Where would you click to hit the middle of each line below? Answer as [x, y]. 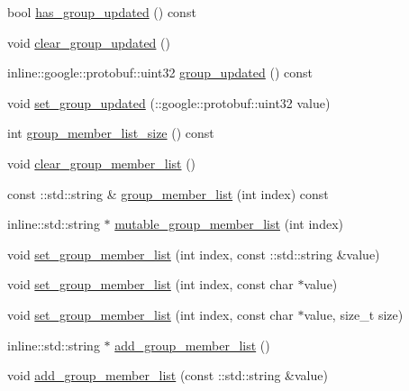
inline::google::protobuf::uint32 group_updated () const [160, 73]
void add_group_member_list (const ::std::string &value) [168, 375]
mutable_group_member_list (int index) [229, 224]
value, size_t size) [354, 314]
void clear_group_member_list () [102, 163]
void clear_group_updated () [89, 42]
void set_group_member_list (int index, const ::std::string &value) [194, 254]
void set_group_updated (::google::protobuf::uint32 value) [169, 102]
